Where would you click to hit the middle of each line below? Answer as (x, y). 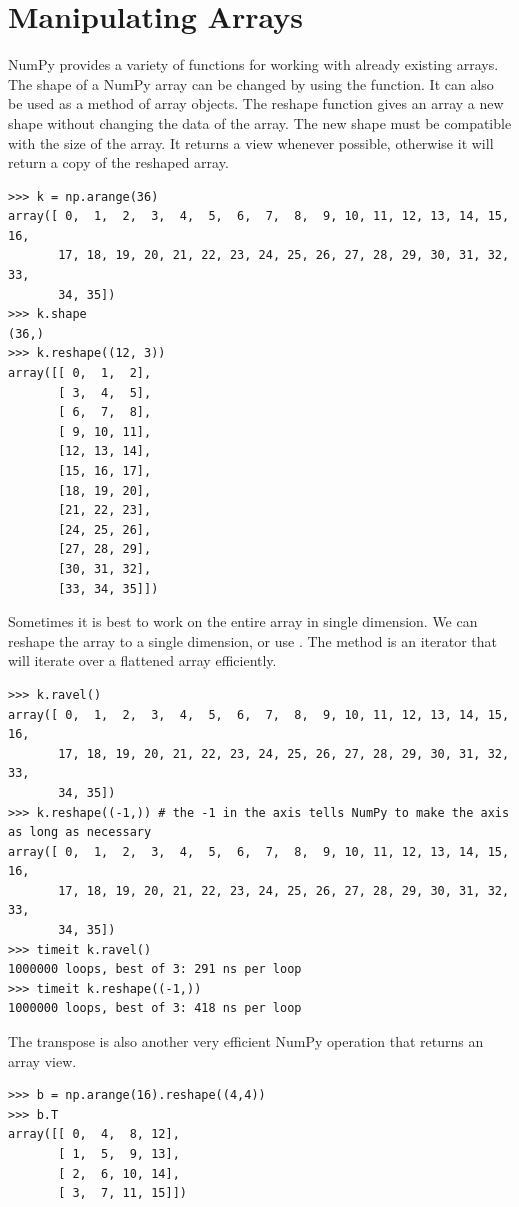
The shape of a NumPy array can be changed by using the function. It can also (251, 83)
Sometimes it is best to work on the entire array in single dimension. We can (243, 621)
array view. (42, 1060)
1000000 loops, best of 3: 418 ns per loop (155, 1008)
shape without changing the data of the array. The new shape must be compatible (260, 122)
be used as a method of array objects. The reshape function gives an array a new (256, 103)
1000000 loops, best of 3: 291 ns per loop (155, 969)
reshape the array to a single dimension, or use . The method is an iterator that (253, 640)
